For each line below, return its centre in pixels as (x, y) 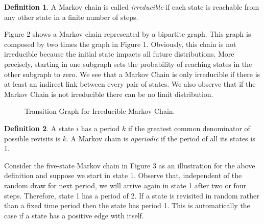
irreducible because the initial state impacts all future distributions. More (119, 54)
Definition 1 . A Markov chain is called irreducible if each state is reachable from (132, 7)
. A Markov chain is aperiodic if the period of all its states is (161, 138)
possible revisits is (32, 138)
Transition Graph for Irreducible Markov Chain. (100, 111)
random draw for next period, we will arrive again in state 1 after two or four (125, 185)
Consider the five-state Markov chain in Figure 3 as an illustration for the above (130, 165)
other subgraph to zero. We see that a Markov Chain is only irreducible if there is (132, 74)
